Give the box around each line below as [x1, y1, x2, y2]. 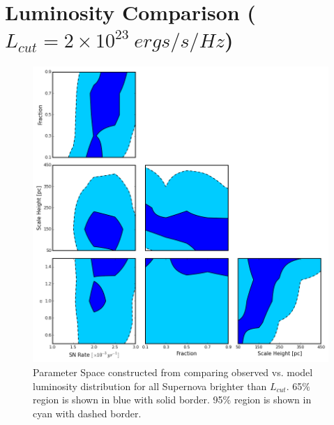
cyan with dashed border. [33, 405, 142, 420]
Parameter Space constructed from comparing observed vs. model [33, 364, 313, 379]
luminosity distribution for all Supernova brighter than [33, 378, 267, 393]
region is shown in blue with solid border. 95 [33, 392, 223, 407]
